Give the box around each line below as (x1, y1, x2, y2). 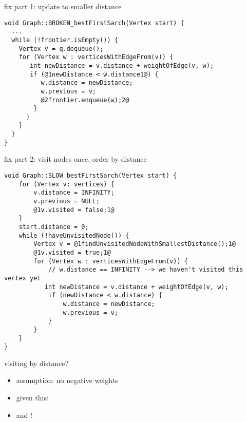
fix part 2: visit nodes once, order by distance (4, 154, 147, 164)
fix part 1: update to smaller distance (4, 1, 122, 11)
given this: (16, 392, 49, 402)
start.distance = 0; (18, 223, 89, 231)
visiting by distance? (4, 357, 69, 368)
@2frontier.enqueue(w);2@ (41, 96, 129, 104)
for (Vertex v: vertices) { (18, 180, 115, 188)
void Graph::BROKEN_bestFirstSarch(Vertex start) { (4, 19, 184, 27)
